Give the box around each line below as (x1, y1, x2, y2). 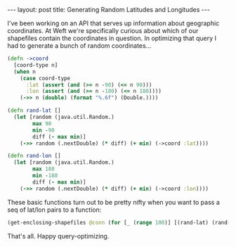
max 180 (32, 165, 55, 173)
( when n (13, 68, 37, 75)
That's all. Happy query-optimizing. (7, 232, 110, 240)
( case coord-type (20, 75, 71, 82)
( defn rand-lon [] (7, 153, 61, 160)
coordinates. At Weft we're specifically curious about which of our (7, 27, 199, 34)
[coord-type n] (13, 61, 58, 68)
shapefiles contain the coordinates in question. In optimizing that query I (7, 34, 216, 42)
